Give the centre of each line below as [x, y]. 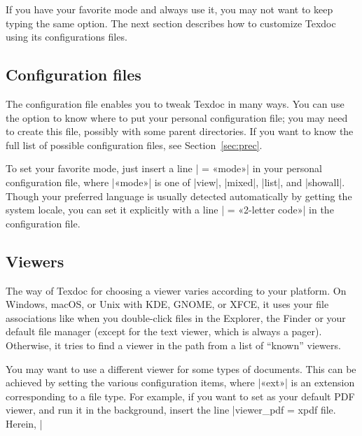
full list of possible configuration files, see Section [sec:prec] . [134, 145]
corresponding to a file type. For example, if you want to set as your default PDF [180, 396]
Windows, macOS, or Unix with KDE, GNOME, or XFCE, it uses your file [167, 304]
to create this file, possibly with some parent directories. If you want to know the [180, 131]
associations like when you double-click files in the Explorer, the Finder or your [176, 317]
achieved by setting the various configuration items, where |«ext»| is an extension [180, 382]
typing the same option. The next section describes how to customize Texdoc [171, 23]
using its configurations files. [67, 37]
